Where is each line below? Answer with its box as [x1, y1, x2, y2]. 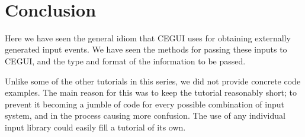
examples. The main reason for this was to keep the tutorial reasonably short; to [5, 86, 297, 99]
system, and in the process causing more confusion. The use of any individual [5, 109, 285, 122]
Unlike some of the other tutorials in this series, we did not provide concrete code [5, 74, 301, 87]
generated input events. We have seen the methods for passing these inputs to [5, 43, 287, 56]
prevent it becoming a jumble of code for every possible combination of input [5, 97, 285, 110]
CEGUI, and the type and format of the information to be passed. [5, 54, 246, 67]
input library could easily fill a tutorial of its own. [5, 120, 186, 133]
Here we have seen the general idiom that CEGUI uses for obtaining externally [5, 31, 291, 44]
